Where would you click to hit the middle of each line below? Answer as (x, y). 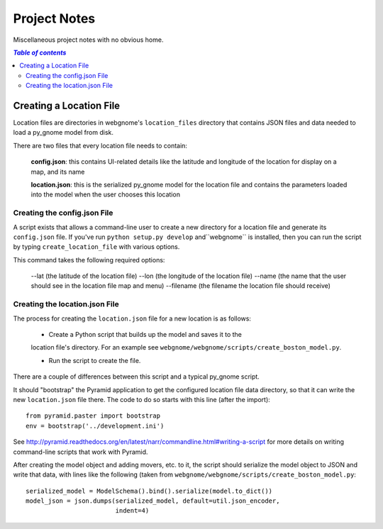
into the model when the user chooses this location (106, 194)
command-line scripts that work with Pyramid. (81, 452)
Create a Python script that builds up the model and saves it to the (145, 334)
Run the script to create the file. (95, 360)
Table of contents (40, 52)
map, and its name (58, 172)
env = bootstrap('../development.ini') (95, 426)
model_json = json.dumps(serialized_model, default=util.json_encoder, (153, 501)
